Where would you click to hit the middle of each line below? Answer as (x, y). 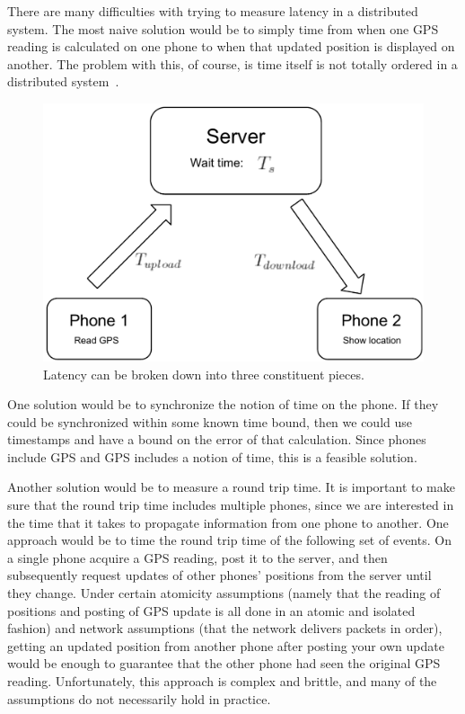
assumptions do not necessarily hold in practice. (139, 698)
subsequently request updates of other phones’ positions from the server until (219, 575)
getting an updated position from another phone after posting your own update (226, 645)
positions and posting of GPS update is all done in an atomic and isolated (211, 610)
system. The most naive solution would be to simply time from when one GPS (223, 28)
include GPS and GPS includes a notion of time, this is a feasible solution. (212, 456)
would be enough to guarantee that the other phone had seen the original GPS (224, 663)
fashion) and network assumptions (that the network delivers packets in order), (225, 628)
